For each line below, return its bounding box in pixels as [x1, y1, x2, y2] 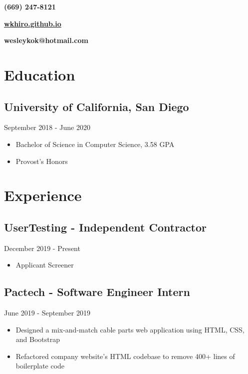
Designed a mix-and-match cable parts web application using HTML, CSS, [15, 324, 245, 334]
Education [4, 64, 75, 84]
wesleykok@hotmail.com [4, 35, 88, 45]
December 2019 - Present [4, 242, 80, 253]
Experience [4, 185, 82, 205]
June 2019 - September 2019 [4, 307, 90, 318]
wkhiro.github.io [4, 18, 61, 28]
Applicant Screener [15, 259, 74, 270]
